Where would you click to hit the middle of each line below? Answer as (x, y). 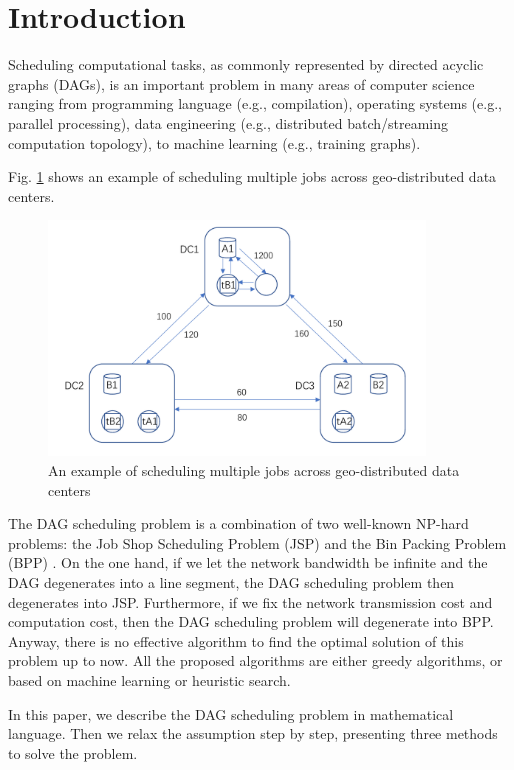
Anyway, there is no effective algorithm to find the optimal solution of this (236, 640)
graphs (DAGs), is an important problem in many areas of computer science (241, 83)
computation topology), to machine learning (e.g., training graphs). (214, 142)
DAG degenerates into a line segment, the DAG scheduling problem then (231, 582)
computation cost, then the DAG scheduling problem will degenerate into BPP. (251, 621)
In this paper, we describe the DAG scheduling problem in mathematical (231, 713)
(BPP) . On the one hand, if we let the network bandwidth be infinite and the (248, 562)
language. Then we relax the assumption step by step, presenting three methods (253, 733)
